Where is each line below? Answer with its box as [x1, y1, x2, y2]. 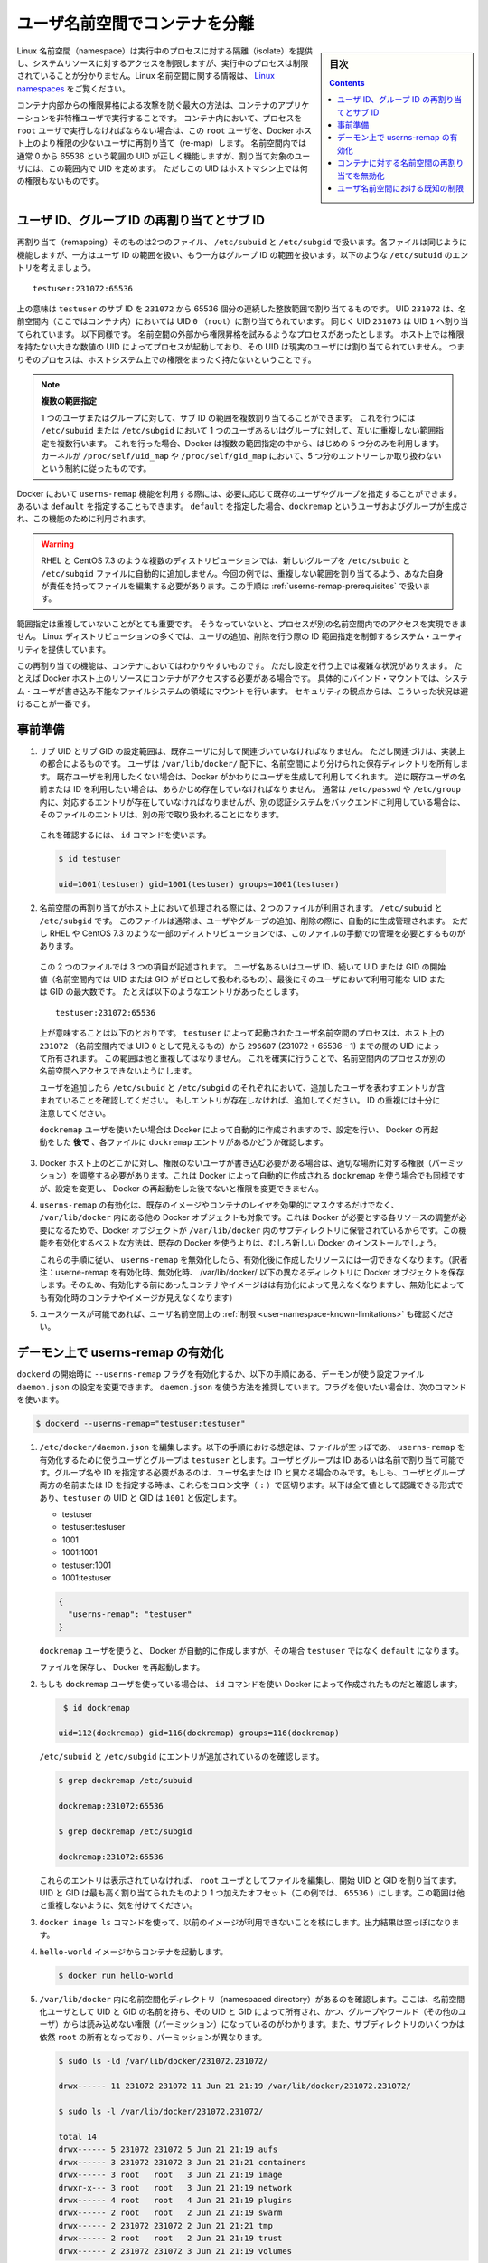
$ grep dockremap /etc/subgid [58, 1826, 192, 1837]
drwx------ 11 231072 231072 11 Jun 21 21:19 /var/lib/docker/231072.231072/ [58, 2081, 411, 2091]
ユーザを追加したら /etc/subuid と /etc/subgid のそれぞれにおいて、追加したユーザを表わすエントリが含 [39, 1082, 446, 1093]
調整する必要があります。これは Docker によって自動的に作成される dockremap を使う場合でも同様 [78, 1170, 449, 1181]
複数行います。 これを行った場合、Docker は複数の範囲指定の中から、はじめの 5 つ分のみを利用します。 [56, 437, 445, 448]
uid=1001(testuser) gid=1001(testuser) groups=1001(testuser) [58, 879, 340, 890]
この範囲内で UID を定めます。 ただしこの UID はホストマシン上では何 [48, 163, 308, 174]
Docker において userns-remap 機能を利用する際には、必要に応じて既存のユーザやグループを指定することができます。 [16, 488, 463, 499]
